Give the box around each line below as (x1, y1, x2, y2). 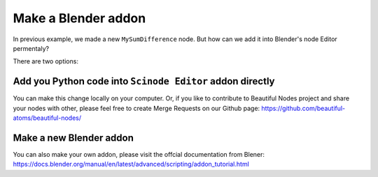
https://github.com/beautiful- (261, 104, 346, 112)
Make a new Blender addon (13, 132, 134, 144)
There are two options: (13, 57, 78, 66)
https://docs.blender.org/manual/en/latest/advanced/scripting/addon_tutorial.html (13, 160, 250, 169)
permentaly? (13, 44, 49, 52)
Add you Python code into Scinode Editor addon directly (13, 75, 275, 87)
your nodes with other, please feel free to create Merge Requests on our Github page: (13, 104, 260, 112)
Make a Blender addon (13, 10, 146, 26)
